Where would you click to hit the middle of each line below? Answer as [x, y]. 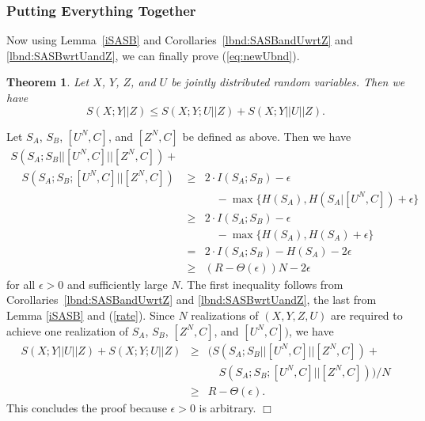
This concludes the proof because [87, 407]
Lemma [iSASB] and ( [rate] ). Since [91, 315]
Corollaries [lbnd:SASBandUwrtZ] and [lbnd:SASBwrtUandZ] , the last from [192, 300]
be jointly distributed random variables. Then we [288, 82]
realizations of [225, 315]
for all [21, 284]
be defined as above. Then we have [267, 136]
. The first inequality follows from [262, 284]
